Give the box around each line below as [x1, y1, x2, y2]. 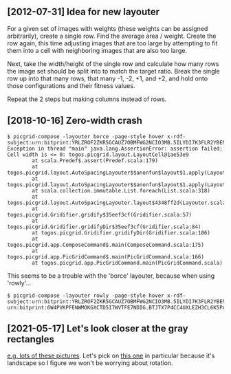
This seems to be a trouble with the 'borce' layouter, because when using [7, 272, 215, 280]
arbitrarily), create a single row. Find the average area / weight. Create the [7, 32, 217, 40]
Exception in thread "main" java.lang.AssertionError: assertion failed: [7, 145, 223, 152]
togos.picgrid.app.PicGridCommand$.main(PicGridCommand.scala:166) [7, 253, 205, 261]
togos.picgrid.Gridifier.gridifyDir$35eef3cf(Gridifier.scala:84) [7, 223, 201, 230]
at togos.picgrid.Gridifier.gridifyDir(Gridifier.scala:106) [32, 229, 211, 236]
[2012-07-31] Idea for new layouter [7, 6, 160, 18]
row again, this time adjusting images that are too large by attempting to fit [7, 38, 218, 47]
